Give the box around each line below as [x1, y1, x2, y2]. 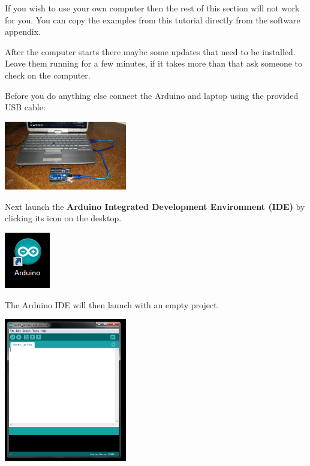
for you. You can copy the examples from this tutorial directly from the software [5, 13, 300, 26]
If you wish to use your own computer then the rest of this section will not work [5, 2, 300, 14]
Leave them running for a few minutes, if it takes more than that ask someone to [5, 57, 303, 70]
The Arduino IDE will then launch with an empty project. [5, 298, 219, 311]
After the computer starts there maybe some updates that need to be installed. [5, 45, 296, 58]
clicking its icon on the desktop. [5, 212, 122, 224]
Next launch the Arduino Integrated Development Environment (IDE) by [5, 200, 305, 212]
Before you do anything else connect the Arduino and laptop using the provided [5, 89, 299, 101]
